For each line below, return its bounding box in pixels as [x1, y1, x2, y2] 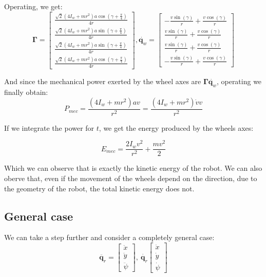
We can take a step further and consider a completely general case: [4, 232, 215, 243]
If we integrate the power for [4, 122, 94, 133]
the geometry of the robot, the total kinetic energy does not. [4, 183, 195, 193]
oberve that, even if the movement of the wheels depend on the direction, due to [4, 173, 257, 184]
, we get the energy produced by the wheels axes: [99, 122, 254, 133]
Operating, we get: [4, 1, 63, 11]
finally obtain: [4, 87, 48, 97]
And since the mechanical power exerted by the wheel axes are [4, 76, 201, 87]
